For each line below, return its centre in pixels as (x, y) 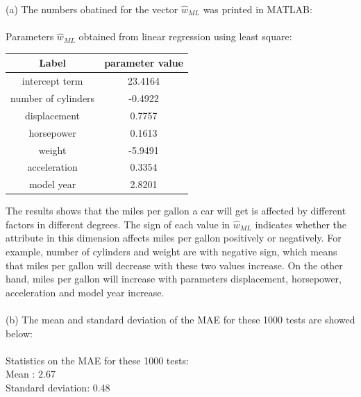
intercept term (52, 81)
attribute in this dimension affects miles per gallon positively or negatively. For (174, 238)
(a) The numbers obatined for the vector (92, 9)
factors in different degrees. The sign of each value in (118, 224)
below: (19, 333)
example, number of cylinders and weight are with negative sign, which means (171, 252)
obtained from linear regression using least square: (185, 36)
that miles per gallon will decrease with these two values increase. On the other (174, 265)
